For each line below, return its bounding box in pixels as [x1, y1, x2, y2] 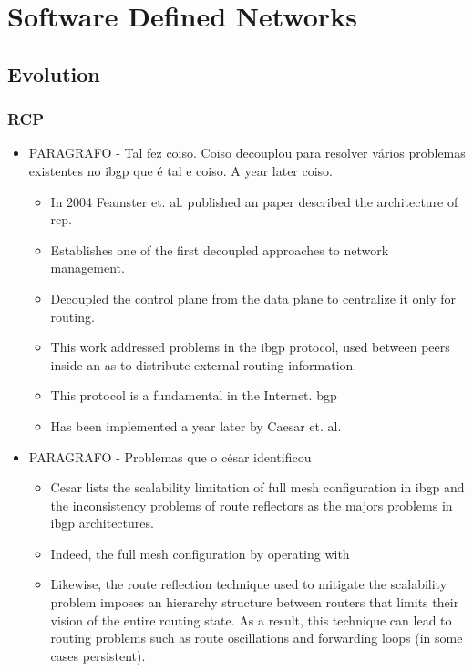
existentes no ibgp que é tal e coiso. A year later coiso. [28, 160, 334, 180]
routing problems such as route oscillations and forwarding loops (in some [50, 628, 463, 647]
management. [50, 258, 125, 277]
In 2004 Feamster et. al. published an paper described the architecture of [50, 191, 458, 211]
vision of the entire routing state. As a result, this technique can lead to [50, 610, 452, 629]
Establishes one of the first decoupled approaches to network [50, 240, 389, 259]
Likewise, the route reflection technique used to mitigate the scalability [50, 574, 447, 594]
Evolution [7, 59, 100, 88]
